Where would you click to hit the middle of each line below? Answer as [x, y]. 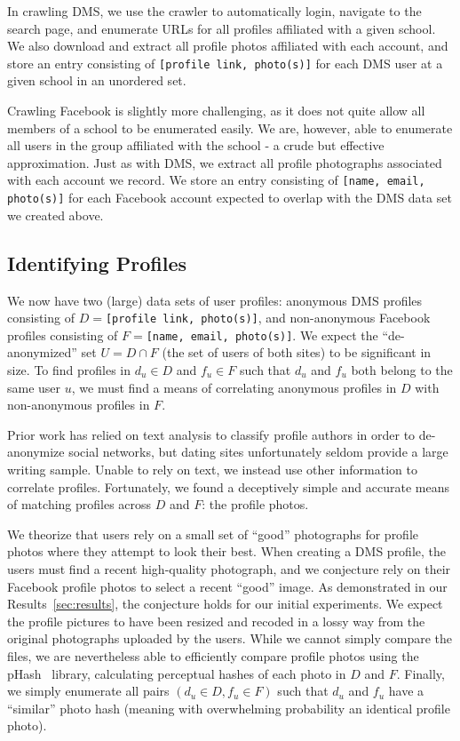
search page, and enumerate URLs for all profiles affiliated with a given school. [222, 28]
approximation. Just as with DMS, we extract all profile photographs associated [225, 162]
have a [406, 691]
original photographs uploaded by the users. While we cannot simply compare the [230, 638]
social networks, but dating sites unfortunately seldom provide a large [258, 452]
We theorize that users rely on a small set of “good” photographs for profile [213, 534]
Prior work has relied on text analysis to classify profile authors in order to [211, 434]
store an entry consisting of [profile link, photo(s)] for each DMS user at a [225, 63]
